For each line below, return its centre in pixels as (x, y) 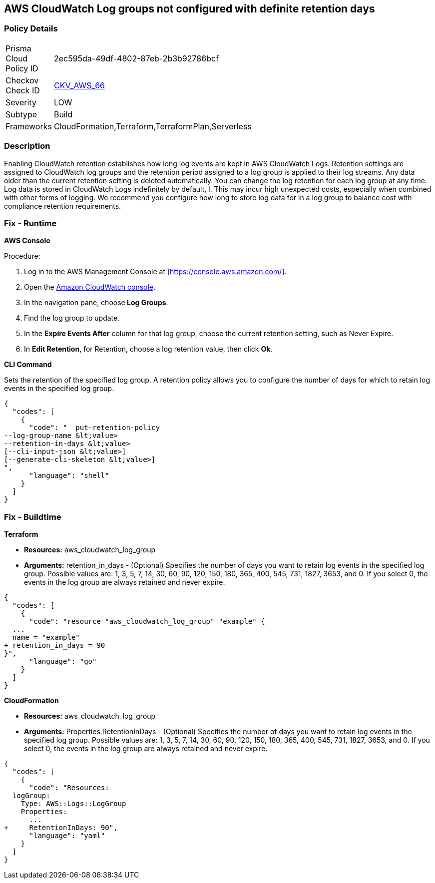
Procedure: (22, 256)
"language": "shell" (69, 476)
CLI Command (28, 365)
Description (27, 146)
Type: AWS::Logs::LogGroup (73, 804)
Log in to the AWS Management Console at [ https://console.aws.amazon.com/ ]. (155, 272)
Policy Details (31, 29)
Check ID (23, 90)
